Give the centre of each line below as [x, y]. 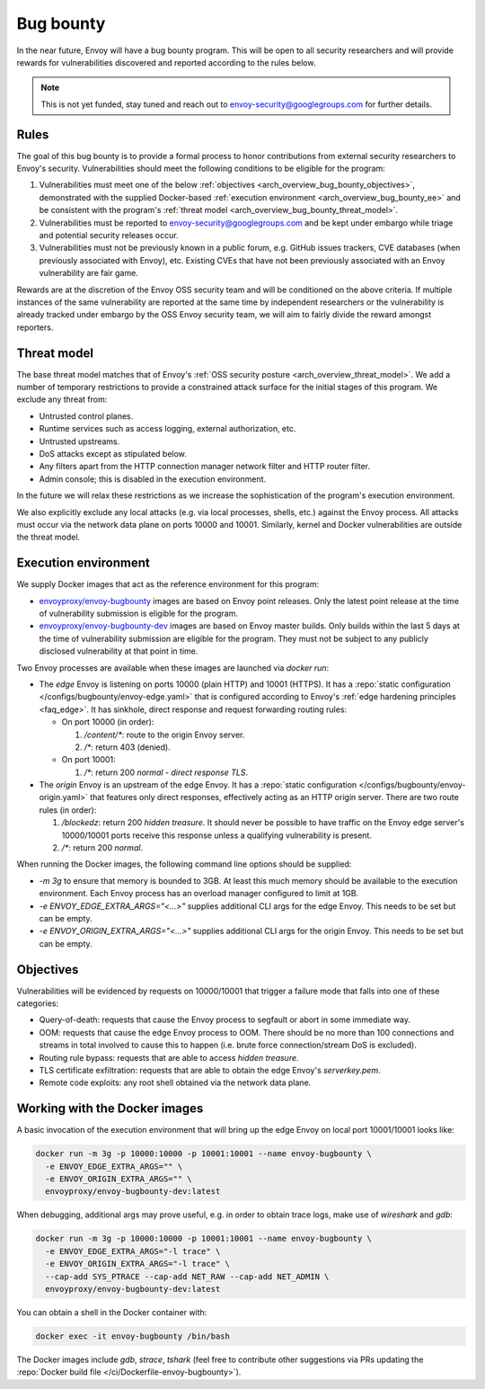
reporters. [35, 327]
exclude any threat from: [62, 399]
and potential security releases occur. [109, 235]
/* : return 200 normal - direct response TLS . [166, 772]
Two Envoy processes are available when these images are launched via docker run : [173, 668]
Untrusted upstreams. [79, 441]
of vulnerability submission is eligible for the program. [138, 613]
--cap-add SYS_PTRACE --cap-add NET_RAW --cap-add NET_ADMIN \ [187, 1276]
